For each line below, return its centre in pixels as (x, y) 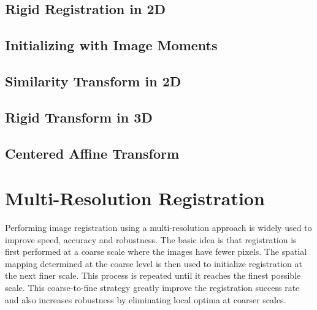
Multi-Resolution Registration (135, 198)
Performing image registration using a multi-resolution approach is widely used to (158, 228)
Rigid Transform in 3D (79, 117)
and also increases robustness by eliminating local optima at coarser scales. (146, 299)
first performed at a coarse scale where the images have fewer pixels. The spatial (156, 251)
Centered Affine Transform (92, 153)
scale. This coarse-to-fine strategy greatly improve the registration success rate (152, 287)
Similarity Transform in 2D (93, 81)
